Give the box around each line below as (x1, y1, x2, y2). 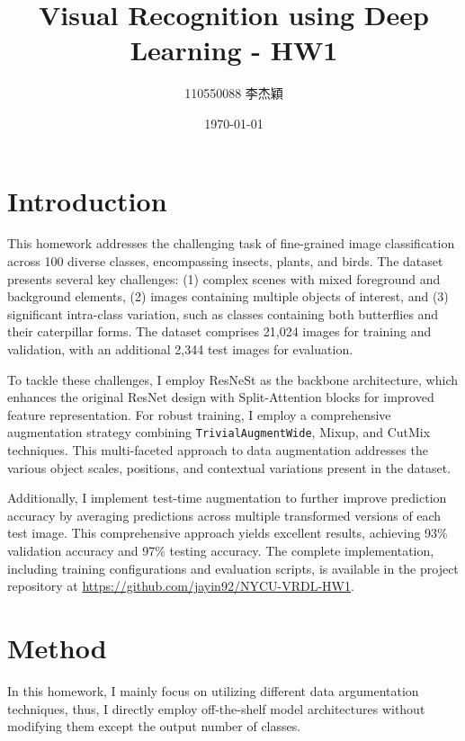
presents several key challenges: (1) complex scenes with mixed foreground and (7, 269, 441, 288)
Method (7, 629, 107, 665)
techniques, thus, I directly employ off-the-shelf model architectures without (7, 699, 425, 718)
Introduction (7, 182, 167, 219)
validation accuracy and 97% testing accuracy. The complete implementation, (7, 541, 434, 559)
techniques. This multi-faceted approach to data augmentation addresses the (7, 441, 428, 460)
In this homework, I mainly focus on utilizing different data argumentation (7, 681, 419, 700)
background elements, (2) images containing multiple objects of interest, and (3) (7, 287, 449, 306)
